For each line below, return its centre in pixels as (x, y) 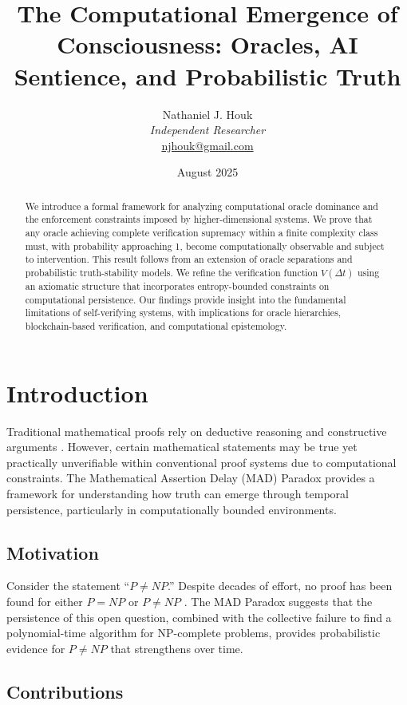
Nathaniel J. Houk (207, 114)
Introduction (77, 392)
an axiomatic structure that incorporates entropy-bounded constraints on (177, 285)
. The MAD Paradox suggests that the (278, 601)
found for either (45, 601)
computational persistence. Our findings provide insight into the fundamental (186, 299)
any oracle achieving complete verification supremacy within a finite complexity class (202, 232)
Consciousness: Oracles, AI (207, 44)
